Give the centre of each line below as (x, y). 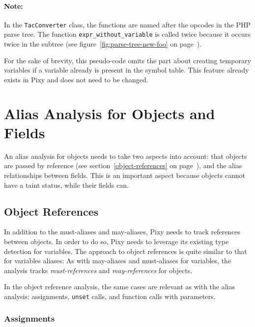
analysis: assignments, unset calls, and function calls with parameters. (110, 296)
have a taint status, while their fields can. (66, 185)
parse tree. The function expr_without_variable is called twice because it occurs (127, 34)
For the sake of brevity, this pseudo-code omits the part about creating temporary (127, 60)
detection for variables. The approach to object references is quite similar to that (126, 251)
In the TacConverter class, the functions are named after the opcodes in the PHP (127, 24)
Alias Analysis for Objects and (110, 113)
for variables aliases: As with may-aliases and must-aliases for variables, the (118, 261)
